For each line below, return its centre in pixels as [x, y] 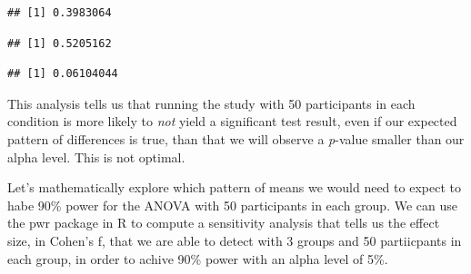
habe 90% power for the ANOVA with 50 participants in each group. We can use [232, 205]
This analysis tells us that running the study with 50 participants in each [211, 103]
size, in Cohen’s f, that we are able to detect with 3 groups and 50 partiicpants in [235, 240]
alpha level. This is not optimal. [96, 157]
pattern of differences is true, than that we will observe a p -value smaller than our [236, 138]
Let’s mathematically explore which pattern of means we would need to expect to [234, 187]
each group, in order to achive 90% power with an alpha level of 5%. [198, 258]
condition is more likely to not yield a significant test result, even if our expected [232, 121]
